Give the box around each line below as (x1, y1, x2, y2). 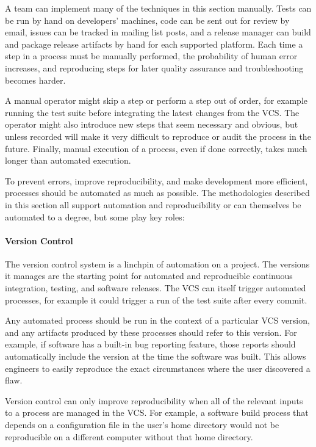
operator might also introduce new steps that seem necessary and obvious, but (5, 118, 298, 131)
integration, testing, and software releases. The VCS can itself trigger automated (5, 282, 306, 294)
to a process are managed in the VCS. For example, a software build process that (5, 406, 309, 419)
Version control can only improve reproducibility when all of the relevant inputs (5, 394, 303, 407)
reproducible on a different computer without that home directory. (5, 430, 253, 443)
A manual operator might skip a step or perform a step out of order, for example (5, 94, 307, 107)
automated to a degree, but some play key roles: (5, 210, 185, 223)
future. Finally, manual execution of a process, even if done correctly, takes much (5, 142, 307, 154)
